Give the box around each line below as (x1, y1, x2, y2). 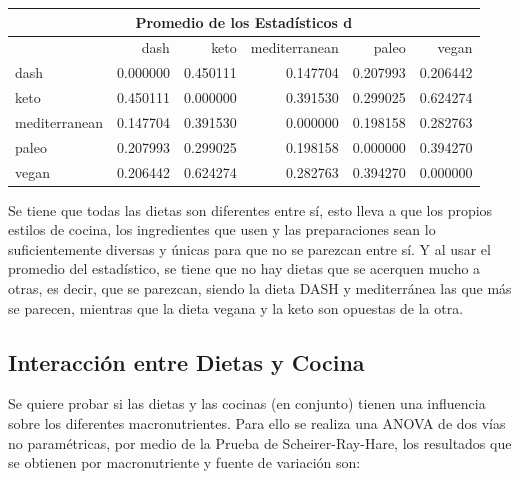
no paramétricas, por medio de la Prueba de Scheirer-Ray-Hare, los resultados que (8, 432, 512, 453)
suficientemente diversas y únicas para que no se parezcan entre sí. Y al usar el (8, 238, 491, 259)
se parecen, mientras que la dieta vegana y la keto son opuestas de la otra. (8, 297, 464, 318)
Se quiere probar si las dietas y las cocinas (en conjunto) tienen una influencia (8, 393, 486, 414)
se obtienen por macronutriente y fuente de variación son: (8, 452, 361, 473)
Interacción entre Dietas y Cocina (8, 346, 365, 377)
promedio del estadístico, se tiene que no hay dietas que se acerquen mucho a (8, 258, 481, 279)
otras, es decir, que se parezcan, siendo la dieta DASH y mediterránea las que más (8, 278, 512, 299)
